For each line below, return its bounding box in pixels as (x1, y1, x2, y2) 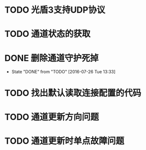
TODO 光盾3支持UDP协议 (4, 4, 105, 16)
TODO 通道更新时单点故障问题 (4, 135, 124, 146)
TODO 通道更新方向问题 (4, 111, 99, 122)
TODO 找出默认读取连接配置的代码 (4, 87, 141, 99)
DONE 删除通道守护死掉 (4, 52, 99, 64)
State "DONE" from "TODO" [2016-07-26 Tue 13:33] (11, 69, 116, 75)
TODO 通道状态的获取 (4, 29, 90, 39)
